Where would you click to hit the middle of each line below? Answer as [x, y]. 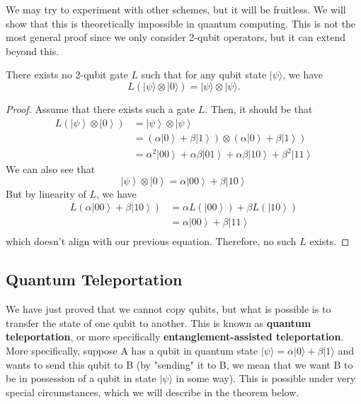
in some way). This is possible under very [266, 378]
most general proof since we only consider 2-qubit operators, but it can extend [176, 37]
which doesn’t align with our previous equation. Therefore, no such [151, 241]
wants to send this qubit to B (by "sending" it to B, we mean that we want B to [179, 364]
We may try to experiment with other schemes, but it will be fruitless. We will [176, 9]
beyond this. [33, 50]
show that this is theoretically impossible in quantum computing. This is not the [181, 23]
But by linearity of [46, 193]
